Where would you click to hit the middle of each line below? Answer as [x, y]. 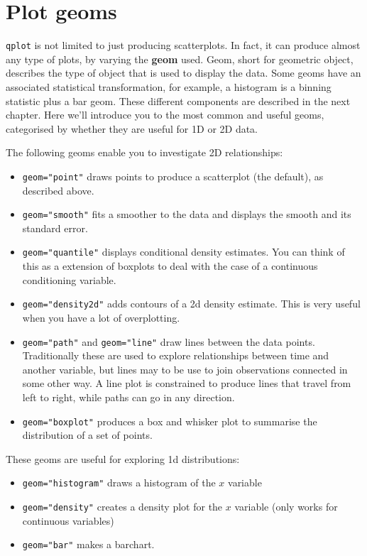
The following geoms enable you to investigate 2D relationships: [144, 152]
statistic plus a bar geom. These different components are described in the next [178, 100]
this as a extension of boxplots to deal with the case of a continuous [170, 266]
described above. [58, 190]
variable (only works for [286, 507]
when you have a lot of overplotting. [101, 317]
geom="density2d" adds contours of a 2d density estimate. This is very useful [191, 304]
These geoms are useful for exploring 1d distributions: [123, 458]
